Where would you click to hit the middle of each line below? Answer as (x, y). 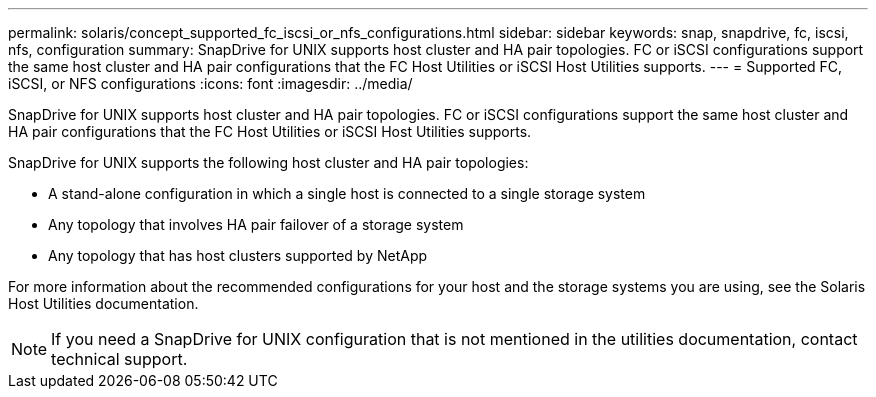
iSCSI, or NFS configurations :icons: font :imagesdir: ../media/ (210, 83)
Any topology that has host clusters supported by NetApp (238, 255)
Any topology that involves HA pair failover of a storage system (256, 224)
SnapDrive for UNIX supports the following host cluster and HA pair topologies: (268, 162)
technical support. (119, 359)
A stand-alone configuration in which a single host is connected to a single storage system (347, 193)
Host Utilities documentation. (103, 303)
